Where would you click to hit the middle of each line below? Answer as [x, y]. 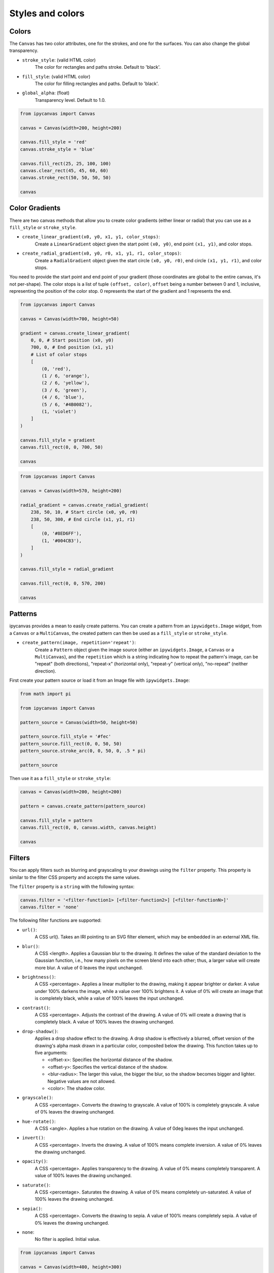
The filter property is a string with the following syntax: [72, 887]
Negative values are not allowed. [82, 1081]
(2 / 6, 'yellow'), [65, 383]
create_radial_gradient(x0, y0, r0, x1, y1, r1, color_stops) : [102, 253]
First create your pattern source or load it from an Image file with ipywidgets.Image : [100, 680]
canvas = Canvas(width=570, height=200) [71, 491]
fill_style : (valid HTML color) [56, 76]
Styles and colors [47, 13]
